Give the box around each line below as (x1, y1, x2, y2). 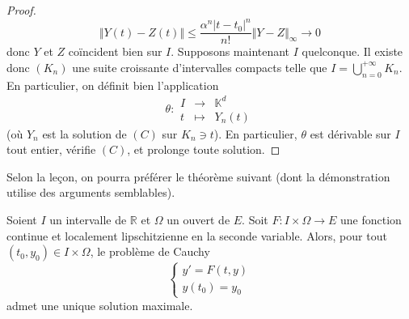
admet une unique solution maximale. (6, 296, 193, 313)
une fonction (339, 211, 402, 228)
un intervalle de (49, 211, 127, 228)
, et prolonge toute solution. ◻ (127, 141, 280, 158)
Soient (6, 211, 37, 228)
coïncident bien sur (68, 43, 162, 60)
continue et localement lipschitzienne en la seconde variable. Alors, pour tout (6, 227, 387, 244)
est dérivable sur (310, 125, 391, 142)
